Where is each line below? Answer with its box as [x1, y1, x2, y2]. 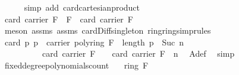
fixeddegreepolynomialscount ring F [4, 58, 149, 71]
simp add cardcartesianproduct [24, 1, 140, 13]
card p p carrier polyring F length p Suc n [4, 35, 184, 48]
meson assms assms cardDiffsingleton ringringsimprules [4, 24, 211, 37]
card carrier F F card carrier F [4, 12, 133, 25]
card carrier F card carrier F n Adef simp [42, 47, 235, 60]
